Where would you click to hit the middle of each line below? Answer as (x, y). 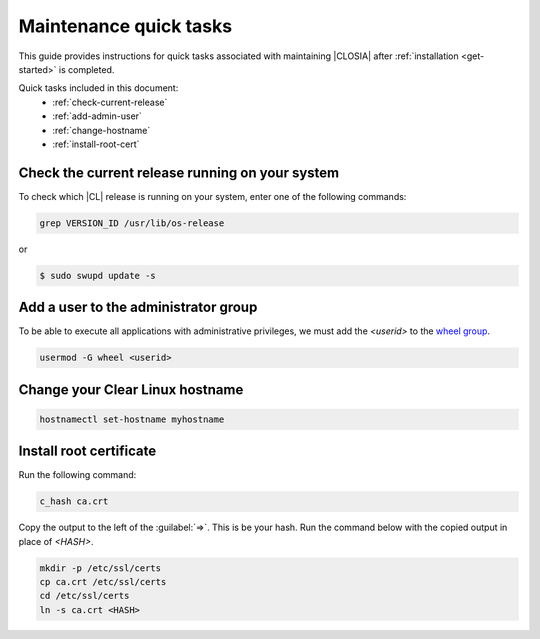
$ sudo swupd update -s (98, 275)
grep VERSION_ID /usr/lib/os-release (132, 223)
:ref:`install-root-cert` (96, 144)
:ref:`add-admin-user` (97, 116)
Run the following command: (77, 475)
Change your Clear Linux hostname (131, 389)
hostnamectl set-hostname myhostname (132, 419)
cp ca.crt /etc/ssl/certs (103, 582)
